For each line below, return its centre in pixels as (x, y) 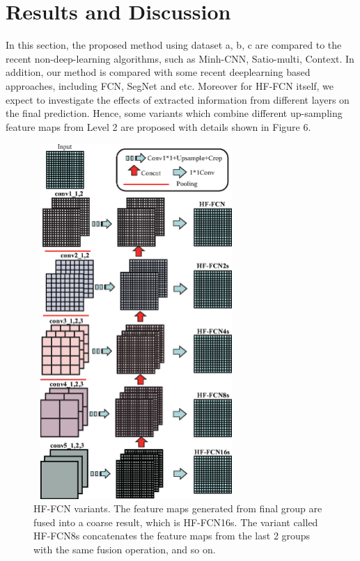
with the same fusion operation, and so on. (125, 549)
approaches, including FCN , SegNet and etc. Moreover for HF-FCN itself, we (170, 85)
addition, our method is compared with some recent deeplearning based (158, 72)
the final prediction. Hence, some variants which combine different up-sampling (174, 113)
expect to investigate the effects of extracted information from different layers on (178, 99)
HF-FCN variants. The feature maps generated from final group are (178, 508)
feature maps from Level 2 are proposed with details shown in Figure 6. (158, 126)
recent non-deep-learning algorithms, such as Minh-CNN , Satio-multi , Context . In (180, 58)
